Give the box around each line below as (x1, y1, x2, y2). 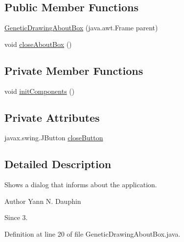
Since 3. (4, 212, 28, 222)
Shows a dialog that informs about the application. (4, 179, 157, 190)
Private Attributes (4, 110, 100, 125)
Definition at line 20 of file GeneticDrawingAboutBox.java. (4, 228, 181, 239)
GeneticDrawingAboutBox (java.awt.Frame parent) (4, 22, 158, 33)
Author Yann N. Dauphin (4, 196, 81, 206)
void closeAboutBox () (4, 39, 72, 49)
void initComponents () (4, 86, 75, 96)
